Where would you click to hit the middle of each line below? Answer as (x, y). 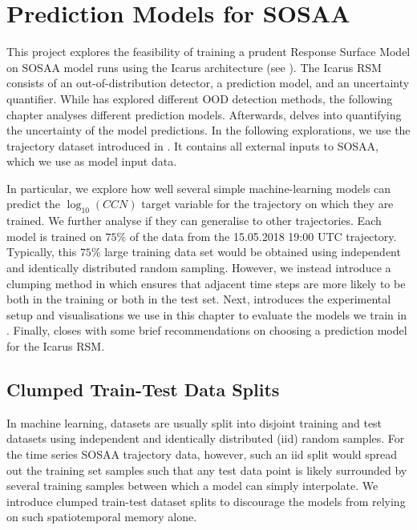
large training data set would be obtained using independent (253, 252)
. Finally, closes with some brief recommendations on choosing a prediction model (207, 330)
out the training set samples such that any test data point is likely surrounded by (207, 470)
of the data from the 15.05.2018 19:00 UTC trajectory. (263, 236)
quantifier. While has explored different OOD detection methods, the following (200, 98)
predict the (33, 204)
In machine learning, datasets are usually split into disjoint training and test (194, 422)
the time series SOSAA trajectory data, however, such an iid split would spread (202, 454)
